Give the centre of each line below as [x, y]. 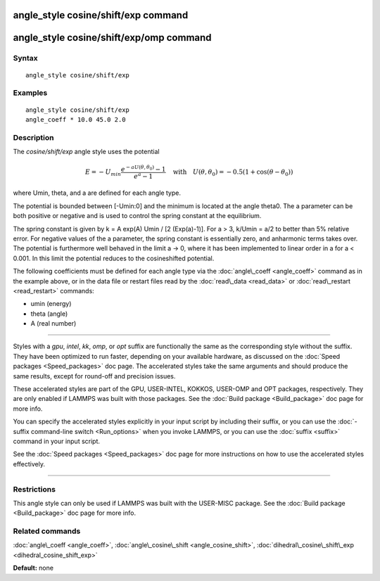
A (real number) [53, 324]
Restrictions [34, 489]
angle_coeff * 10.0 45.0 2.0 [76, 119]
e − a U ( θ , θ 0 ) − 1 [143, 168]
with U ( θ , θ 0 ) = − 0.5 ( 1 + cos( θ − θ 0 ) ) [233, 173]
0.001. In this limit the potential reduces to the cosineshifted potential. [114, 258]
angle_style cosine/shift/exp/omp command [112, 38]
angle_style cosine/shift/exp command [101, 15]
